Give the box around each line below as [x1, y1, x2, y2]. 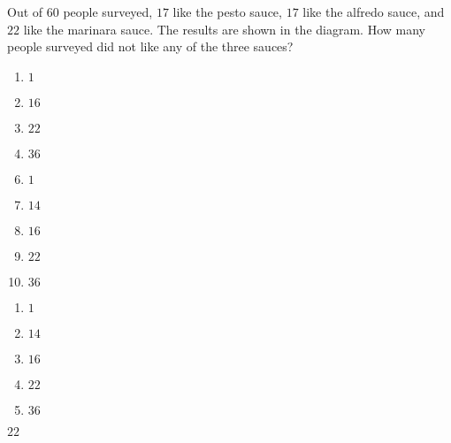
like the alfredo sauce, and [302, 3, 445, 20]
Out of [7, 3, 43, 20]
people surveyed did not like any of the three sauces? [7, 37, 294, 56]
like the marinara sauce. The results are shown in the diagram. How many [23, 19, 425, 38]
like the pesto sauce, [172, 3, 282, 20]
